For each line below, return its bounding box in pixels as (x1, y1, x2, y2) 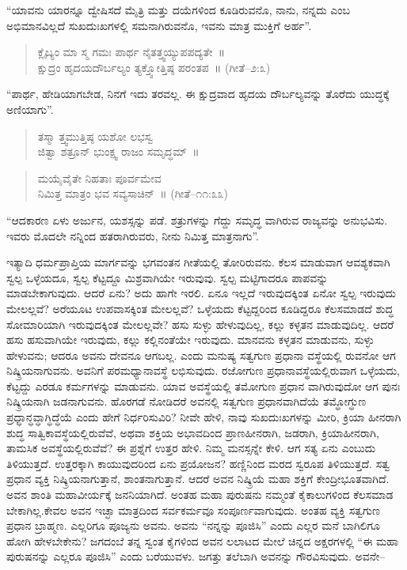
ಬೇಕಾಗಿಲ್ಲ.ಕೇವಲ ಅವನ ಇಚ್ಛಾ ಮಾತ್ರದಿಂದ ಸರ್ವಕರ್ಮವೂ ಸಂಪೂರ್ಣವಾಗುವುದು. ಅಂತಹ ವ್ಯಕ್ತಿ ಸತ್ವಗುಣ (6, 501, 380, 518)
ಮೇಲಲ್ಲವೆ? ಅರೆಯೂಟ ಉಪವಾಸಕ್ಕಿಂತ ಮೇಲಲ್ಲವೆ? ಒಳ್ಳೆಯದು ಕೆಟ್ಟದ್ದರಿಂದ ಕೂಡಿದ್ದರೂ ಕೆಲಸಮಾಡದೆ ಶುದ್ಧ (6, 300, 394, 316)
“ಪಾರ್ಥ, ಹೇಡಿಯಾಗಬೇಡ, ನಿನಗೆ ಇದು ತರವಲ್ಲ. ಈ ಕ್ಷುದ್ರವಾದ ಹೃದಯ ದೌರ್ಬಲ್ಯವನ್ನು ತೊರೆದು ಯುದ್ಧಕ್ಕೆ (6, 85, 390, 102)
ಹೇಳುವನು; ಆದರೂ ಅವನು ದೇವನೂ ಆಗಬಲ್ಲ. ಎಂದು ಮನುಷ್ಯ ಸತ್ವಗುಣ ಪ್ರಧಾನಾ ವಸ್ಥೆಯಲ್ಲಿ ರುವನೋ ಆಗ (6, 346, 396, 363)
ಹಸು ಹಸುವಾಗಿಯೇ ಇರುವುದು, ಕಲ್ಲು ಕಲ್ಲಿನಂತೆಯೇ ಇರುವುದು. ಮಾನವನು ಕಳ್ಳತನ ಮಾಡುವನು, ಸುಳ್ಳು (6, 331, 375, 348)
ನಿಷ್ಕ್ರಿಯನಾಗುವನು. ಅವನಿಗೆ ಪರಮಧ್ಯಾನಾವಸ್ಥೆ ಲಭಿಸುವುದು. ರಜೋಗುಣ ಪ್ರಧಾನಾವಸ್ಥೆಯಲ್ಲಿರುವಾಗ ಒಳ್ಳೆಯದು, (6, 362, 400, 379)
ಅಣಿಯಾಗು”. (6, 100, 54, 117)
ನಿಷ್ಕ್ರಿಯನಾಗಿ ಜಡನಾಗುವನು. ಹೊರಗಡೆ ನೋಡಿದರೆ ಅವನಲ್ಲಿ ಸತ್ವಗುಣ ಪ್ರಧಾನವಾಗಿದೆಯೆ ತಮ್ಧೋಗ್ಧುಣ (6, 393, 367, 410)
